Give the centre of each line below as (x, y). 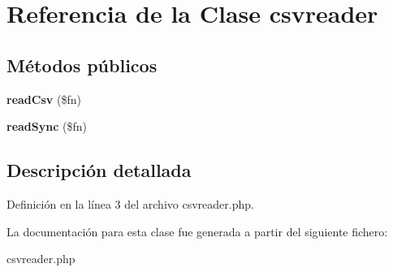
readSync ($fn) (47, 126)
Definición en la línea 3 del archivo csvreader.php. (130, 203)
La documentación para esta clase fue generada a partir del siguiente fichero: (197, 231)
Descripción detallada (99, 170)
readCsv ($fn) (44, 99)
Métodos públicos (82, 65)
